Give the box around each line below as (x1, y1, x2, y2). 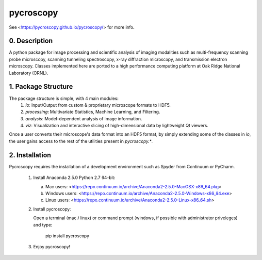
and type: (33, 222, 53, 227)
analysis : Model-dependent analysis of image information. (25, 115, 143, 121)
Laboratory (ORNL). (9, 70, 49, 76)
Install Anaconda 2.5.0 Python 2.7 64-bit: (33, 175, 115, 180)
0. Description (9, 37, 53, 45)
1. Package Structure (9, 82, 73, 91)
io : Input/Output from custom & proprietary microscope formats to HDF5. (25, 102, 171, 108)
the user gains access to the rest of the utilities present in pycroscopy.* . (9, 138, 153, 144)
